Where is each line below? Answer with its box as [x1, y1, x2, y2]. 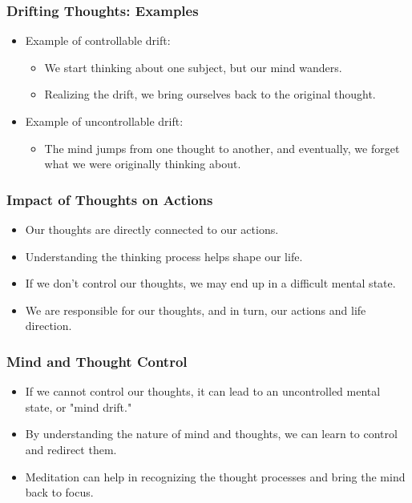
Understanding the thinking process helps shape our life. [25, 247, 303, 264]
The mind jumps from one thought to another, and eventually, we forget [44, 139, 400, 156]
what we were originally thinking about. [44, 155, 241, 172]
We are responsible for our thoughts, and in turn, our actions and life [25, 301, 366, 318]
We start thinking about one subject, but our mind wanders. [44, 58, 342, 75]
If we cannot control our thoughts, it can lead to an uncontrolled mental [25, 383, 381, 400]
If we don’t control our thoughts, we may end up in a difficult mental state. [25, 275, 396, 292]
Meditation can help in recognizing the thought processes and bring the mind [25, 468, 406, 485]
